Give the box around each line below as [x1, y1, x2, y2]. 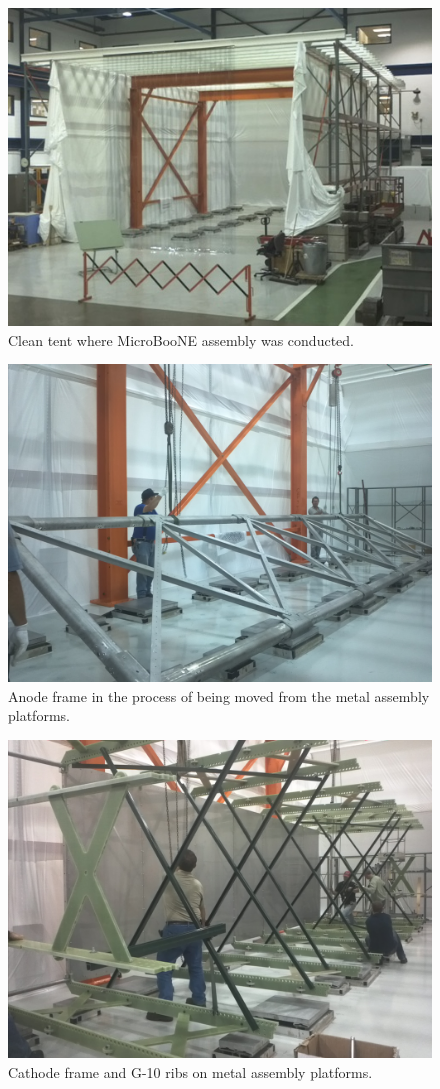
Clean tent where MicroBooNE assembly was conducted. [8, 329, 354, 350]
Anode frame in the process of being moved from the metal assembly [8, 685, 430, 706]
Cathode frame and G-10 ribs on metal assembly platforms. [8, 1061, 373, 1082]
